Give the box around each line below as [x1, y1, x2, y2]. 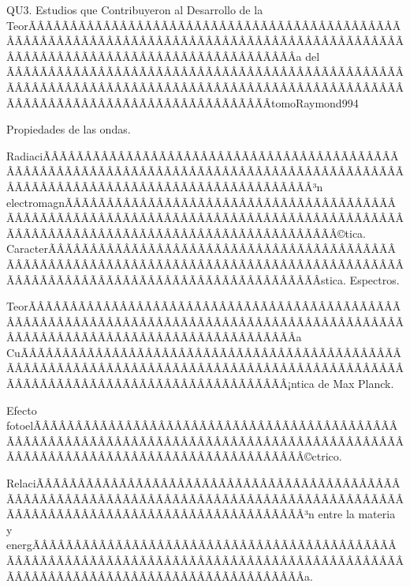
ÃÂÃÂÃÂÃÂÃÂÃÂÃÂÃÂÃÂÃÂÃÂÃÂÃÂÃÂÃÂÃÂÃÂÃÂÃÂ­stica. [6, 271, 346, 288]
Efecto [6, 401, 37, 418]
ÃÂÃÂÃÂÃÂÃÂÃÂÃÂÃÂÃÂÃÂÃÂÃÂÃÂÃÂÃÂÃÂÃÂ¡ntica [6, 375, 315, 392]
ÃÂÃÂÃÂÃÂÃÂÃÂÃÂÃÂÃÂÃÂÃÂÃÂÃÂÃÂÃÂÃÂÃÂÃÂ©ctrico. [6, 448, 342, 465]
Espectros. [349, 271, 400, 288]
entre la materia [318, 506, 396, 522]
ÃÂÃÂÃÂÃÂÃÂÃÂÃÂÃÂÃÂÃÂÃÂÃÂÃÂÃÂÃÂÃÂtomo [6, 94, 296, 111]
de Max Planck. [318, 375, 394, 392]
